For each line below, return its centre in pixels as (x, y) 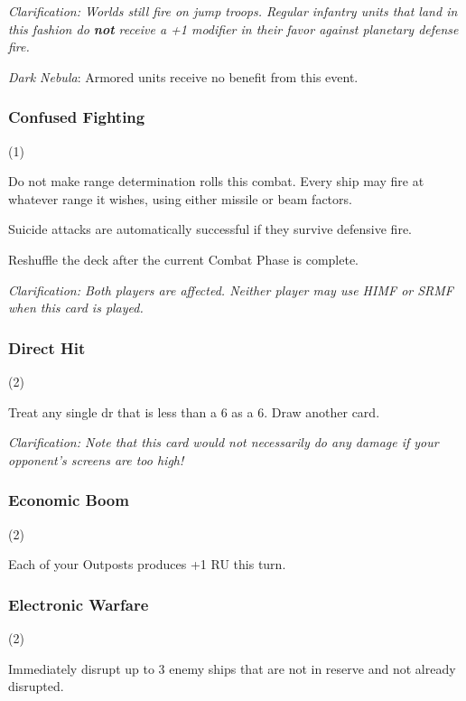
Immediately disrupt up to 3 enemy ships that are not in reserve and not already (232, 668)
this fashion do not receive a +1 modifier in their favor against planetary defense (233, 28)
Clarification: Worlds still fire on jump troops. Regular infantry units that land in (233, 11)
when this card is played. (76, 308)
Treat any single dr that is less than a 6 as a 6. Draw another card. (194, 411)
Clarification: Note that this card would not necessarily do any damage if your (224, 442)
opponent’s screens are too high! (96, 459)
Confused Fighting (77, 117)
